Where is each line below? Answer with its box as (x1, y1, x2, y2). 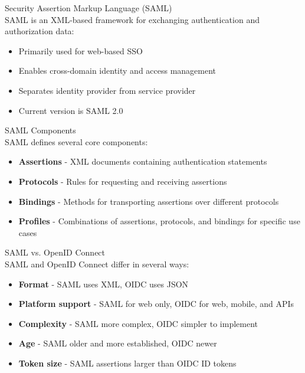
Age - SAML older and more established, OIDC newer (18, 337, 217, 349)
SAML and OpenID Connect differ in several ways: (5, 257, 189, 270)
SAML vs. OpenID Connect (5, 246, 106, 259)
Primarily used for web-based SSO (18, 44, 143, 57)
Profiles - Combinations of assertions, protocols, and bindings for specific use (18, 215, 300, 227)
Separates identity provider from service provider (18, 84, 196, 96)
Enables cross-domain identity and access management (18, 64, 217, 77)
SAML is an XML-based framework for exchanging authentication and (5, 13, 260, 25)
